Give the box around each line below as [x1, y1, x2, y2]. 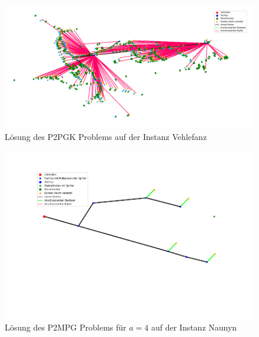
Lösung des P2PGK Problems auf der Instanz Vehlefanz [5, 130, 207, 142]
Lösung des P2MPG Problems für [5, 321, 127, 333]
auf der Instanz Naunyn [151, 321, 237, 333]
